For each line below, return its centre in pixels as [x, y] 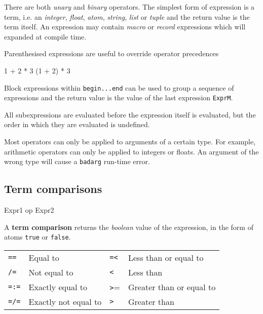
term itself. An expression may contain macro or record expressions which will [125, 27]
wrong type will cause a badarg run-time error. [77, 161]
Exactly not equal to [65, 301]
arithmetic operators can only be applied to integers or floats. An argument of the [131, 151]
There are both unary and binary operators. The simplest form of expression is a [129, 7]
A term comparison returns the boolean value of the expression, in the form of [129, 227]
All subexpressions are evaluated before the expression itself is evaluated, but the [130, 114]
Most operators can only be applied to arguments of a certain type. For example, [130, 142]
